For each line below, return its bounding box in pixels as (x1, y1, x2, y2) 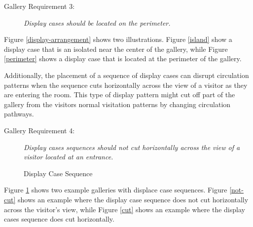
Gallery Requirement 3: (4, 1, 75, 11)
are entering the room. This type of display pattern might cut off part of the (4, 89, 235, 100)
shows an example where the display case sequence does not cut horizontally (18, 194, 249, 204)
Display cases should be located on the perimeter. (24, 17, 171, 28)
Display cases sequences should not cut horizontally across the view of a (24, 142, 240, 152)
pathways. (4, 109, 34, 119)
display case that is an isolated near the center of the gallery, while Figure (4, 43, 228, 54)
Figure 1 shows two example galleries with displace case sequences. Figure (4, 185, 227, 195)
